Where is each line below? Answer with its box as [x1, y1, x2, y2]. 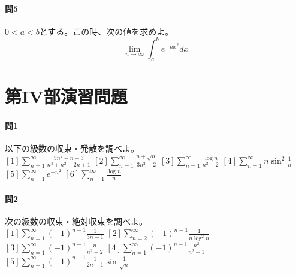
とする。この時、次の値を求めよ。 [39, 25, 174, 37]
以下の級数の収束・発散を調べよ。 [5, 141, 139, 154]
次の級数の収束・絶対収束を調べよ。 [5, 214, 147, 227]
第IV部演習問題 [5, 83, 128, 108]
